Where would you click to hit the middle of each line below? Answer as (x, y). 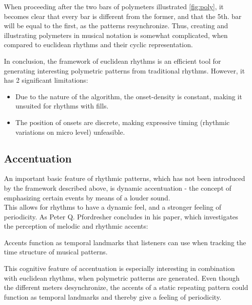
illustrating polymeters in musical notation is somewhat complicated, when (116, 35)
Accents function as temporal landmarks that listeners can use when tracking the (125, 242)
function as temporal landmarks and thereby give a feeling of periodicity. (113, 296)
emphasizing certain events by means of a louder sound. (87, 197)
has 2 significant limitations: (46, 80)
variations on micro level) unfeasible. (70, 132)
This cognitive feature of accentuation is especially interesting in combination (119, 268)
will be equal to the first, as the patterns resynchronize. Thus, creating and (116, 26)
